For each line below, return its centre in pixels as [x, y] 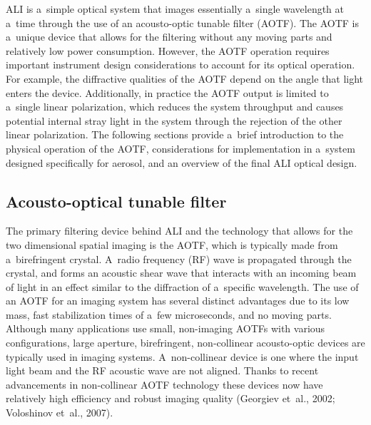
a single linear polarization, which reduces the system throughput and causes [175, 107]
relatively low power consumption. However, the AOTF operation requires [168, 50]
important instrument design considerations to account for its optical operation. [181, 65]
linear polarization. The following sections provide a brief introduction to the [175, 134]
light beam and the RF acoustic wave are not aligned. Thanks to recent [162, 370]
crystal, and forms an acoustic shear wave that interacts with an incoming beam [181, 273]
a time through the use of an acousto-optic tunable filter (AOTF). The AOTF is [182, 22]
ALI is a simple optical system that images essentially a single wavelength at [175, 9]
